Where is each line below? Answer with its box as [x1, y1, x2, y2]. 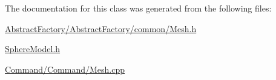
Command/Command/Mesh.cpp [5, 62, 125, 75]
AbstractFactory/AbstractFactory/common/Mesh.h [5, 22, 197, 35]
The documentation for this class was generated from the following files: [5, 2, 272, 14]
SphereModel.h [5, 42, 61, 55]
